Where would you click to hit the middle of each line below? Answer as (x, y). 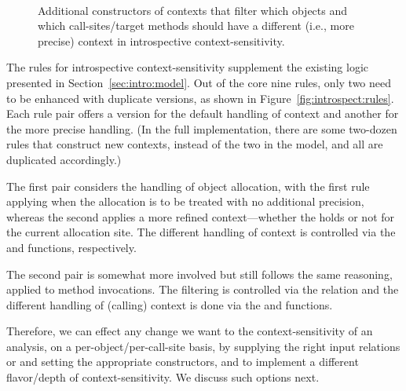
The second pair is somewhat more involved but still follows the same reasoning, (199, 274)
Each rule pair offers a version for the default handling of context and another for (203, 113)
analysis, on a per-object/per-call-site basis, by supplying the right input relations (203, 346)
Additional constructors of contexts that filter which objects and (193, 10)
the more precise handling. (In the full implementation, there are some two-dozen (202, 128)
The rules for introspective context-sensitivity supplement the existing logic (188, 67)
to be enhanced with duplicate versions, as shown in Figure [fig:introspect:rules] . (200, 98)
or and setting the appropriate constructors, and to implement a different (183, 362)
